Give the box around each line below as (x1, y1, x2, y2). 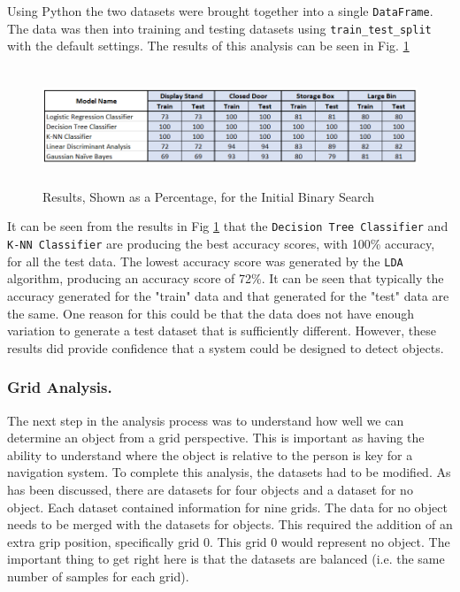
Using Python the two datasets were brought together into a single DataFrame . (7, 2, 433, 19)
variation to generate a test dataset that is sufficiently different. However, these (7, 321, 437, 340)
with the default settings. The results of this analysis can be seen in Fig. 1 (7, 36, 410, 55)
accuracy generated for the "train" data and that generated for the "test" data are (7, 286, 449, 304)
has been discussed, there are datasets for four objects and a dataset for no (7, 480, 413, 498)
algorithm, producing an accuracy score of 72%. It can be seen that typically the (7, 269, 444, 288)
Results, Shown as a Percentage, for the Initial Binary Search (42, 187, 375, 205)
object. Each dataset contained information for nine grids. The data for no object (7, 497, 448, 516)
